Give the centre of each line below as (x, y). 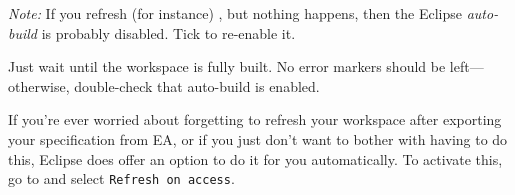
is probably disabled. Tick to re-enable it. (168, 32)
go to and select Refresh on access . (121, 178)
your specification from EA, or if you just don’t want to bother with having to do (258, 138)
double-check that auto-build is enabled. (197, 85)
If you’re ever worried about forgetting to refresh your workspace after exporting (255, 119)
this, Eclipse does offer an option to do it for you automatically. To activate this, (255, 158)
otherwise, (39, 85)
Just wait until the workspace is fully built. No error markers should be (227, 66)
